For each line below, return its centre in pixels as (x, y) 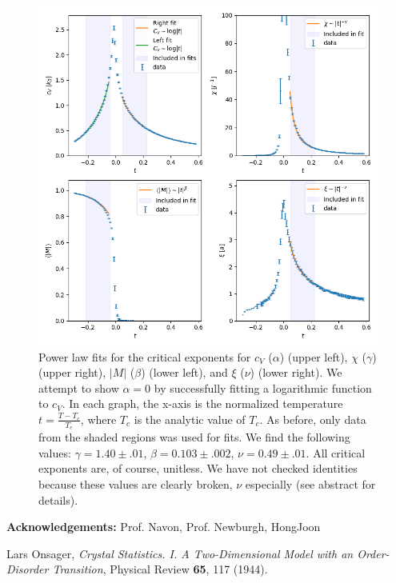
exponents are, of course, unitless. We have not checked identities (198, 468)
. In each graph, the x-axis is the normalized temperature (202, 403)
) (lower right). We (296, 372)
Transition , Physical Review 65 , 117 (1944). (160, 569)
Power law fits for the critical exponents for (145, 356)
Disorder (28, 569)
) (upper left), (314, 356)
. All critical (336, 452)
